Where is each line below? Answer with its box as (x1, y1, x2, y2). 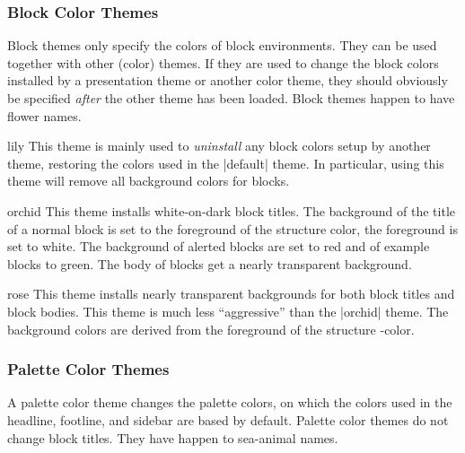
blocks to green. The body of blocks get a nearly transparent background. (7, 254, 412, 273)
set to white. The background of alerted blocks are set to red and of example (7, 237, 430, 256)
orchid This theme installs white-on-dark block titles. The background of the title (7, 201, 455, 220)
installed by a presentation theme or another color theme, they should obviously (7, 71, 448, 90)
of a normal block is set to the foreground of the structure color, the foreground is (7, 219, 458, 238)
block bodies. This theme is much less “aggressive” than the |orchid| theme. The (7, 301, 449, 320)
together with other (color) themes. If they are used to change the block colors (7, 53, 439, 72)
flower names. (7, 106, 82, 125)
